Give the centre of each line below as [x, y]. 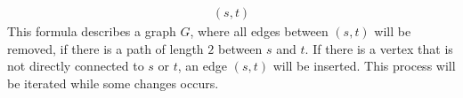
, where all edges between [259, 31]
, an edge [202, 66]
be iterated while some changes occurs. [113, 83]
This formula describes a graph [92, 31]
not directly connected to [76, 66]
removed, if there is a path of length [106, 48]
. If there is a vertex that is [379, 48]
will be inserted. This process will [364, 66]
